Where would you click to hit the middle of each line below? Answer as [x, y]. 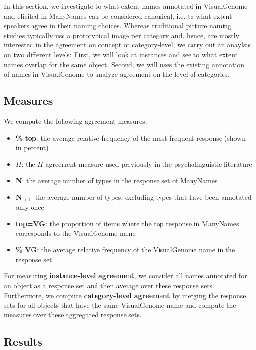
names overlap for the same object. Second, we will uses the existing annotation [124, 64]
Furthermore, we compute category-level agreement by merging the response [125, 295]
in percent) [32, 147]
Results [23, 341]
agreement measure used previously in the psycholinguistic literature [149, 164]
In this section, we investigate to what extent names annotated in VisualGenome [126, 6]
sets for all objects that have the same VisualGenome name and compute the [120, 305]
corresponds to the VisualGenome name [76, 233]
